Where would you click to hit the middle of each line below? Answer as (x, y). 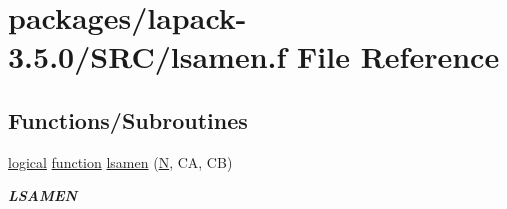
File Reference (398, 56)
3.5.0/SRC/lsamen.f (147, 56)
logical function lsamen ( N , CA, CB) (120, 161)
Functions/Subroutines (128, 119)
